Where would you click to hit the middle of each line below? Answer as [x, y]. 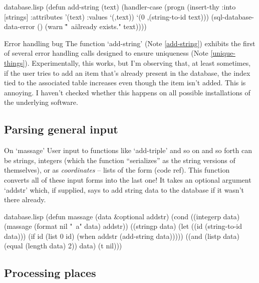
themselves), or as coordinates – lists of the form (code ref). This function [117, 170]
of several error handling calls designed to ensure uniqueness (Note [106, 53]
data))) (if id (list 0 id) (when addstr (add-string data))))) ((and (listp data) [122, 236]
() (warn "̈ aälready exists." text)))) [92, 26]
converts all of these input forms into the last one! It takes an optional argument [128, 179]
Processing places [50, 273]
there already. [25, 199]
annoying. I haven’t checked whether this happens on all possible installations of [127, 92]
